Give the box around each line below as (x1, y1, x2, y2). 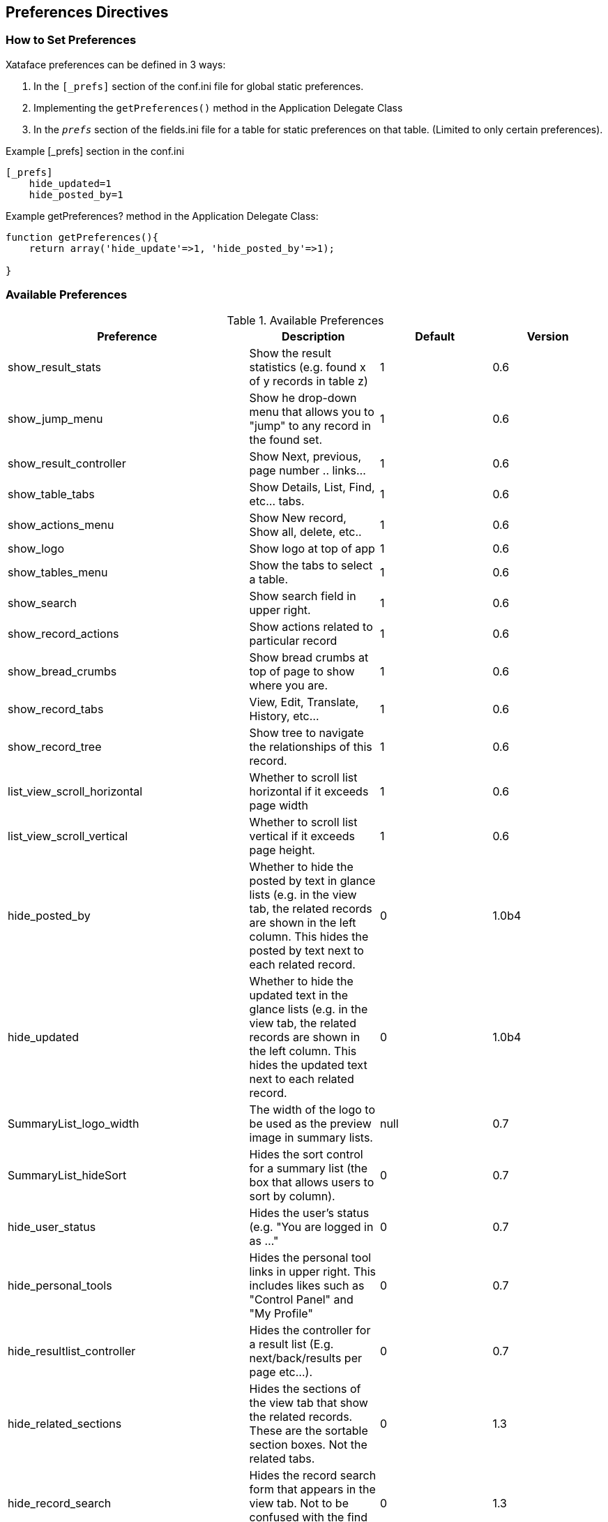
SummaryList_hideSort (8, 1167, 127, 1182)
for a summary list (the (249, 1161, 368, 1175)
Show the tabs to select (249, 558, 373, 572)
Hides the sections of (249, 1381, 361, 1396)
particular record (249, 633, 337, 648)
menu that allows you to (249, 404, 374, 419)
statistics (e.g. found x (249, 359, 366, 374)
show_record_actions (8, 626, 119, 641)
